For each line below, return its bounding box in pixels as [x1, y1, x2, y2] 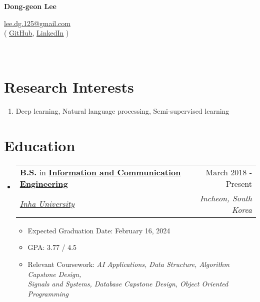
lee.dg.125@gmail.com [4, 18, 70, 28]
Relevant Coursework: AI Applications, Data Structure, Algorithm [27, 259, 229, 269]
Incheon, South [199, 192, 252, 204]
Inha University [19, 198, 74, 210]
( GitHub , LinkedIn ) [4, 28, 69, 38]
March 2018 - [205, 166, 252, 178]
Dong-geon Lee [4, 1, 56, 11]
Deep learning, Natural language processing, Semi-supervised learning [15, 106, 229, 116]
